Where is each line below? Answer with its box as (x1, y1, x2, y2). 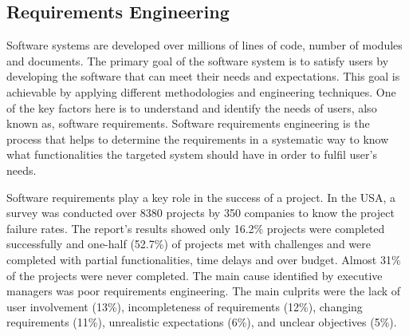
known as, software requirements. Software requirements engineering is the (6, 115, 370, 132)
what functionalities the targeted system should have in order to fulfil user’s (6, 146, 377, 163)
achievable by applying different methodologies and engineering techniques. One (6, 83, 396, 100)
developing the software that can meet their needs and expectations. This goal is (6, 68, 400, 85)
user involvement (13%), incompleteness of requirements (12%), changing (6, 298, 363, 314)
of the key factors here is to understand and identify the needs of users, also (6, 99, 377, 116)
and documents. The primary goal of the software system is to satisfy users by (6, 52, 389, 69)
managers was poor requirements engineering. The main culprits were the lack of (6, 283, 401, 299)
